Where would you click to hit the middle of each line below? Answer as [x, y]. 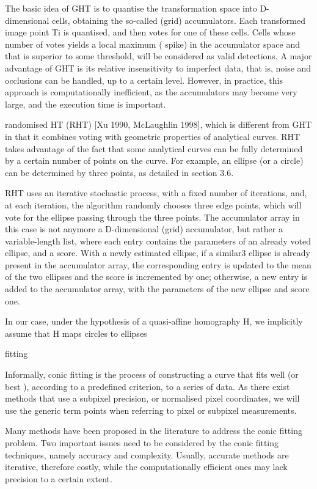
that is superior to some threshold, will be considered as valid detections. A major [158, 56]
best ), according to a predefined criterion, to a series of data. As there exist [148, 386]
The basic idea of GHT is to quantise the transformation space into [131, 8]
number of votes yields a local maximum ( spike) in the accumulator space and [152, 44]
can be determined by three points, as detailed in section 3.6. [119, 172]
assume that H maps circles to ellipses [76, 333]
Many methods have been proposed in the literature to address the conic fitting [154, 431]
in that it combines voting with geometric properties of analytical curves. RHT [153, 136]
